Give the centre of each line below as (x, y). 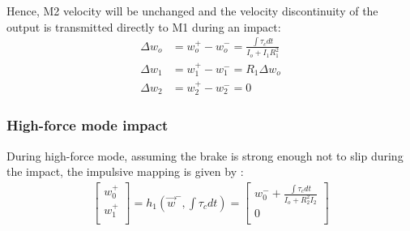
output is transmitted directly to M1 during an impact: (144, 26)
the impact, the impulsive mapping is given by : (125, 171)
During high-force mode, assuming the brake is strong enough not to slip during (205, 155)
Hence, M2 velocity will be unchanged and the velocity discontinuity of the (192, 11)
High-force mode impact (88, 125)
